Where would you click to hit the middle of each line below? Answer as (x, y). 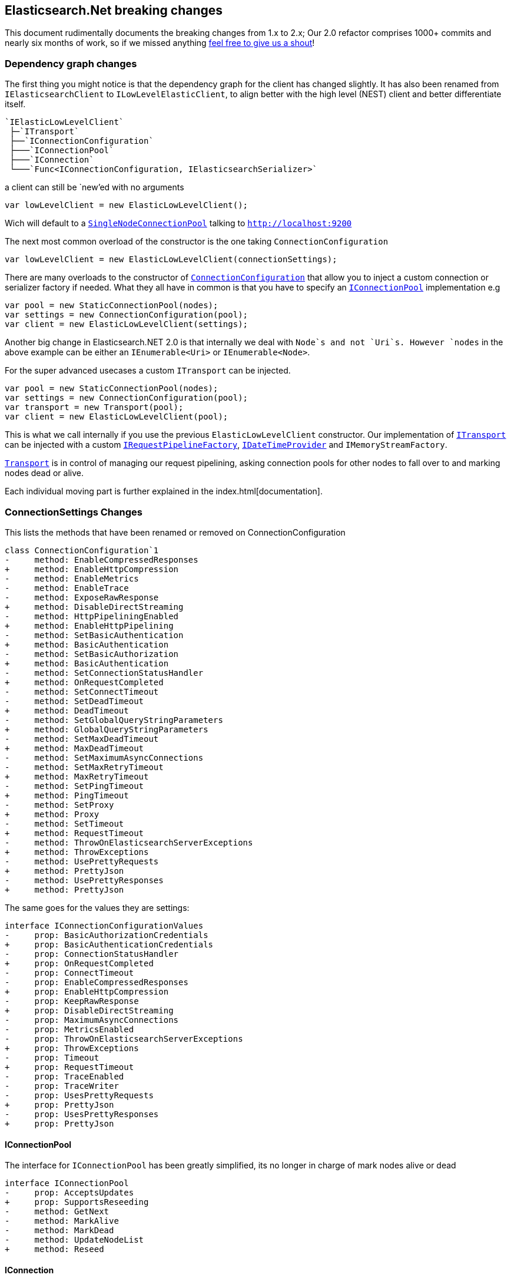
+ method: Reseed (54, 1249)
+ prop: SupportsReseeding (77, 1202)
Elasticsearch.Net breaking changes (114, 10)
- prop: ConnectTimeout (69, 972)
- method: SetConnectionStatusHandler (104, 673)
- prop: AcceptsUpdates (69, 1193)
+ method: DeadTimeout (67, 710)
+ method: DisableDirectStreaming (94, 607)
